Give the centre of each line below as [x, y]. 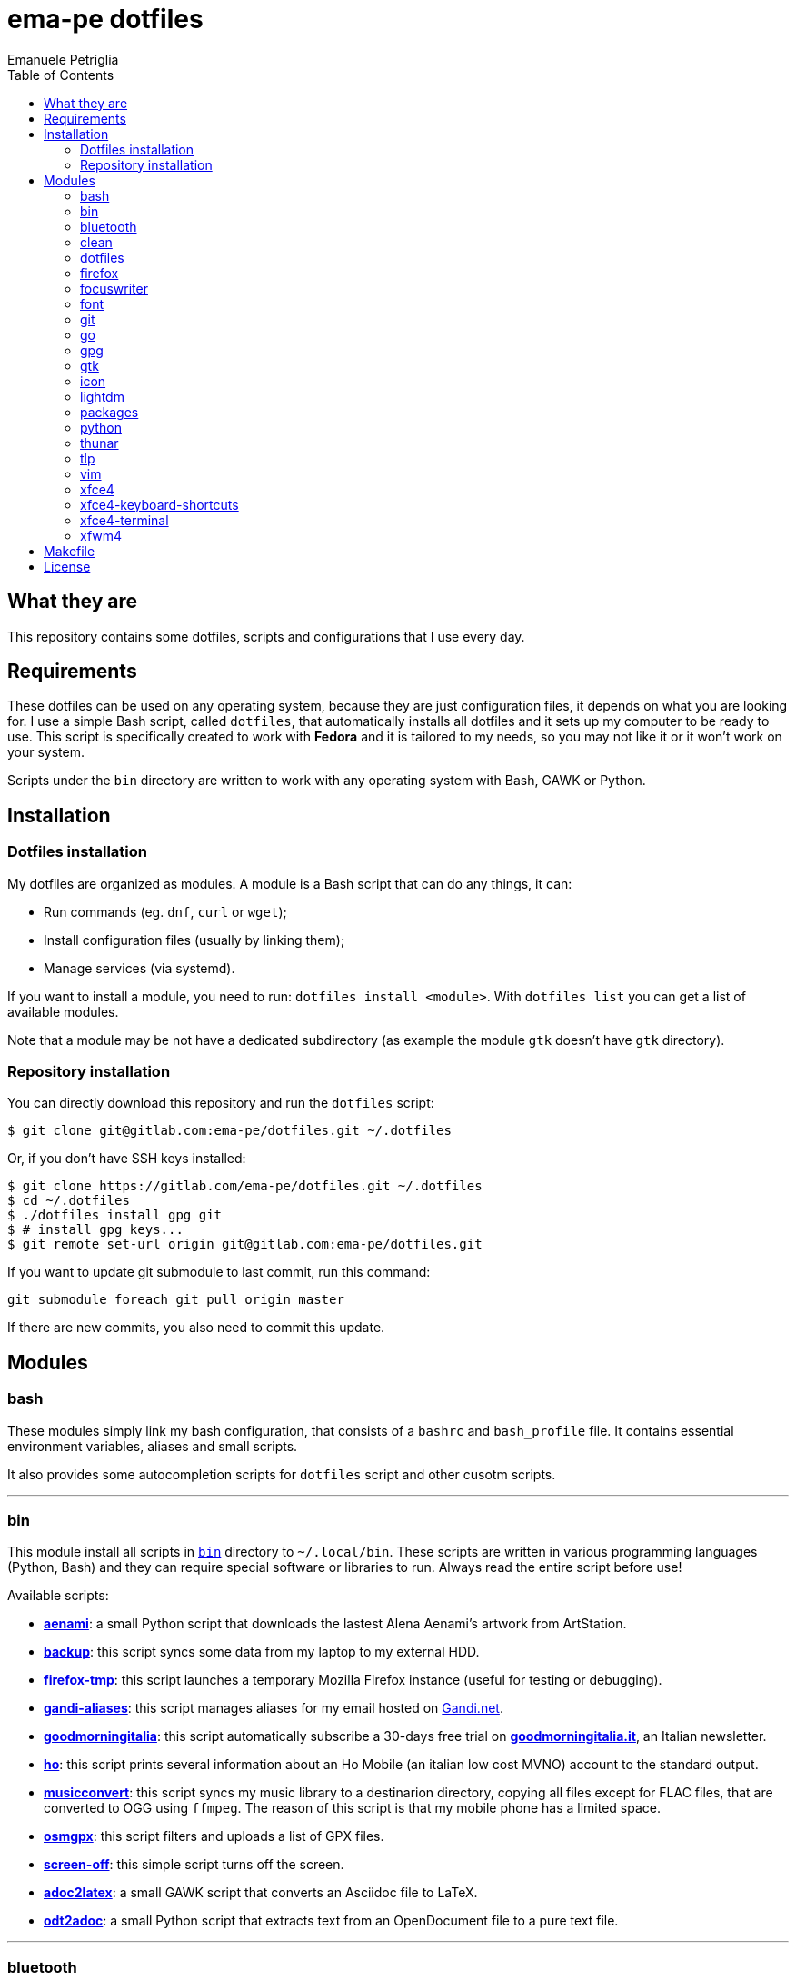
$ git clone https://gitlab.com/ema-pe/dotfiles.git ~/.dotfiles [245, 1186]
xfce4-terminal [124, 520]
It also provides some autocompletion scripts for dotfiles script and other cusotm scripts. [282, 1474]
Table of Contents [61, 75]
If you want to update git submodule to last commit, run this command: [219, 1272]
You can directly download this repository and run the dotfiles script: [221, 1103]
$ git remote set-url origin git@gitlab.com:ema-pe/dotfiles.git [245, 1244]
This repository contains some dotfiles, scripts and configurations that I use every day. [266, 636]
